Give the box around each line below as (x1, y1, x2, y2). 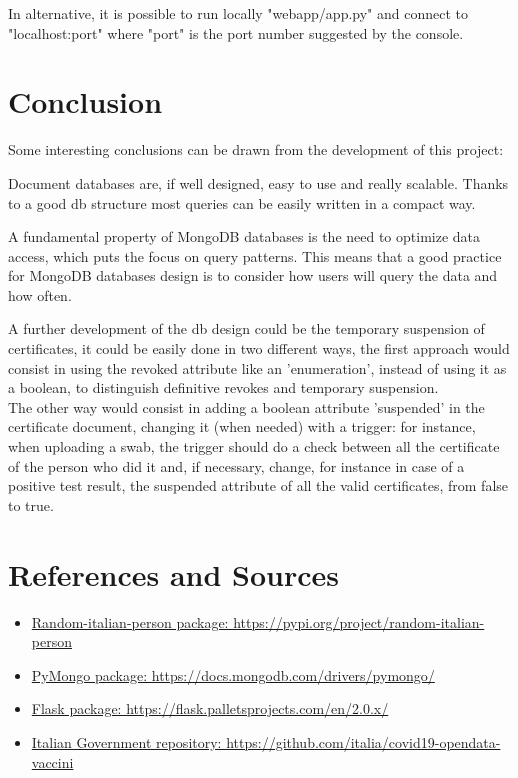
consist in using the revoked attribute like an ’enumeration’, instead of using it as (8, 357, 507, 378)
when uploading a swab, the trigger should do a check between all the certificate (8, 436, 500, 457)
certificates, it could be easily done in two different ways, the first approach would (8, 338, 510, 359)
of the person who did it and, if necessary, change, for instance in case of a (8, 455, 465, 476)
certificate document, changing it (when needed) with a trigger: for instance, (8, 416, 476, 437)
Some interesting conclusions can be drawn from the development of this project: (8, 139, 504, 160)
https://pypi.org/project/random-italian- (233, 611, 485, 632)
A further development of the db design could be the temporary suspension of (8, 318, 485, 339)
